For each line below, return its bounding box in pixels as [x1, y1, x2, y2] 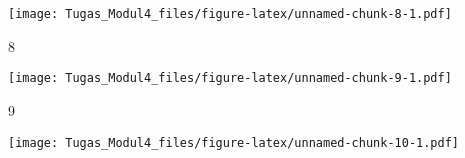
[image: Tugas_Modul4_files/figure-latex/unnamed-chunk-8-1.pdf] [8, 7, 452, 21]
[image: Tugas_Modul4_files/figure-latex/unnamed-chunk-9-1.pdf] [8, 71, 452, 86]
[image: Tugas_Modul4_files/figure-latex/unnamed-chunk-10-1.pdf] [8, 135, 460, 150]
